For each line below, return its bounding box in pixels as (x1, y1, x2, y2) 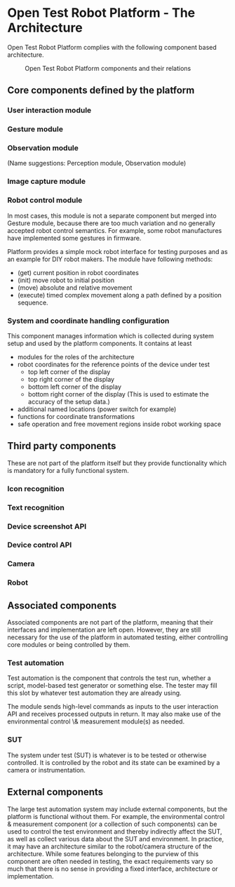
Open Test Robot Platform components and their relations (25, 64, 192, 72)
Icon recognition (7, 483, 65, 493)
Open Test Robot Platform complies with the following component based (7, 43, 217, 51)
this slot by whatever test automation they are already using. (7, 689, 182, 698)
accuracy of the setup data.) (27, 397, 110, 406)
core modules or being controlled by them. (7, 641, 130, 649)
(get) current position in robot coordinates (17, 268, 139, 276)
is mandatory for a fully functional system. (7, 466, 130, 474)
